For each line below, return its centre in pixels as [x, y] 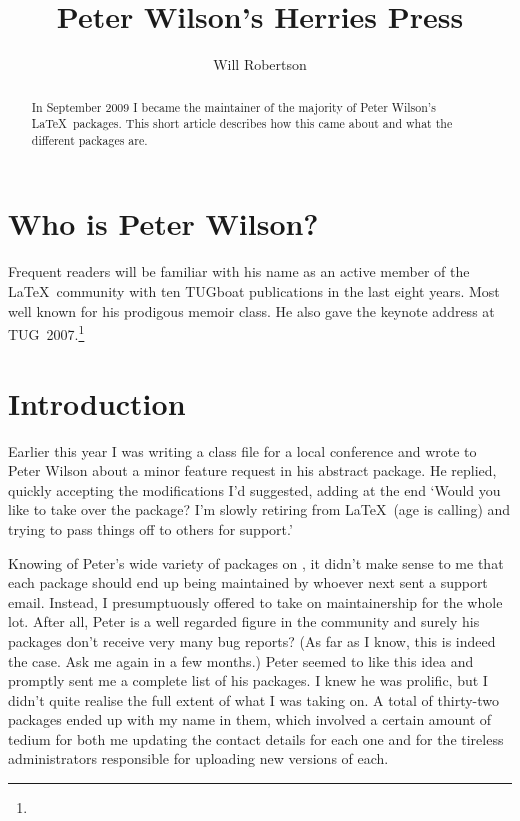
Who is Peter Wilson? [163, 223]
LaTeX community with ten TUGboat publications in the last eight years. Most [254, 291]
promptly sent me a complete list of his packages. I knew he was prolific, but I [248, 680]
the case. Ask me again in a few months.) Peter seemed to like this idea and [241, 660]
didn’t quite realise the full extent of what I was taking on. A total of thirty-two [254, 699]
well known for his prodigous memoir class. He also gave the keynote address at [251, 310]
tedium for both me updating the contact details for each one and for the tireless [256, 738]
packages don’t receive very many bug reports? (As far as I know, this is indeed [252, 640]
